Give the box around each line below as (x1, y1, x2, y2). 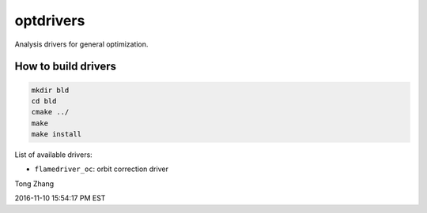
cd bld (31, 96, 57, 106)
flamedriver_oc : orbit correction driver (34, 164, 169, 174)
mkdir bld (31, 85, 70, 95)
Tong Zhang (14, 178, 55, 189)
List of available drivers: (14, 150, 93, 159)
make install (31, 130, 82, 139)
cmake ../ (31, 107, 70, 117)
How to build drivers (14, 60, 116, 73)
